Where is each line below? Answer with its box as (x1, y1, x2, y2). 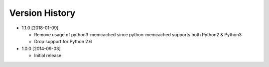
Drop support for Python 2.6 (34, 39, 92, 45)
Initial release (34, 53, 62, 59)
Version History (9, 7, 76, 18)
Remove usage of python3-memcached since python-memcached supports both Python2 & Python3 (34, 31, 242, 37)
